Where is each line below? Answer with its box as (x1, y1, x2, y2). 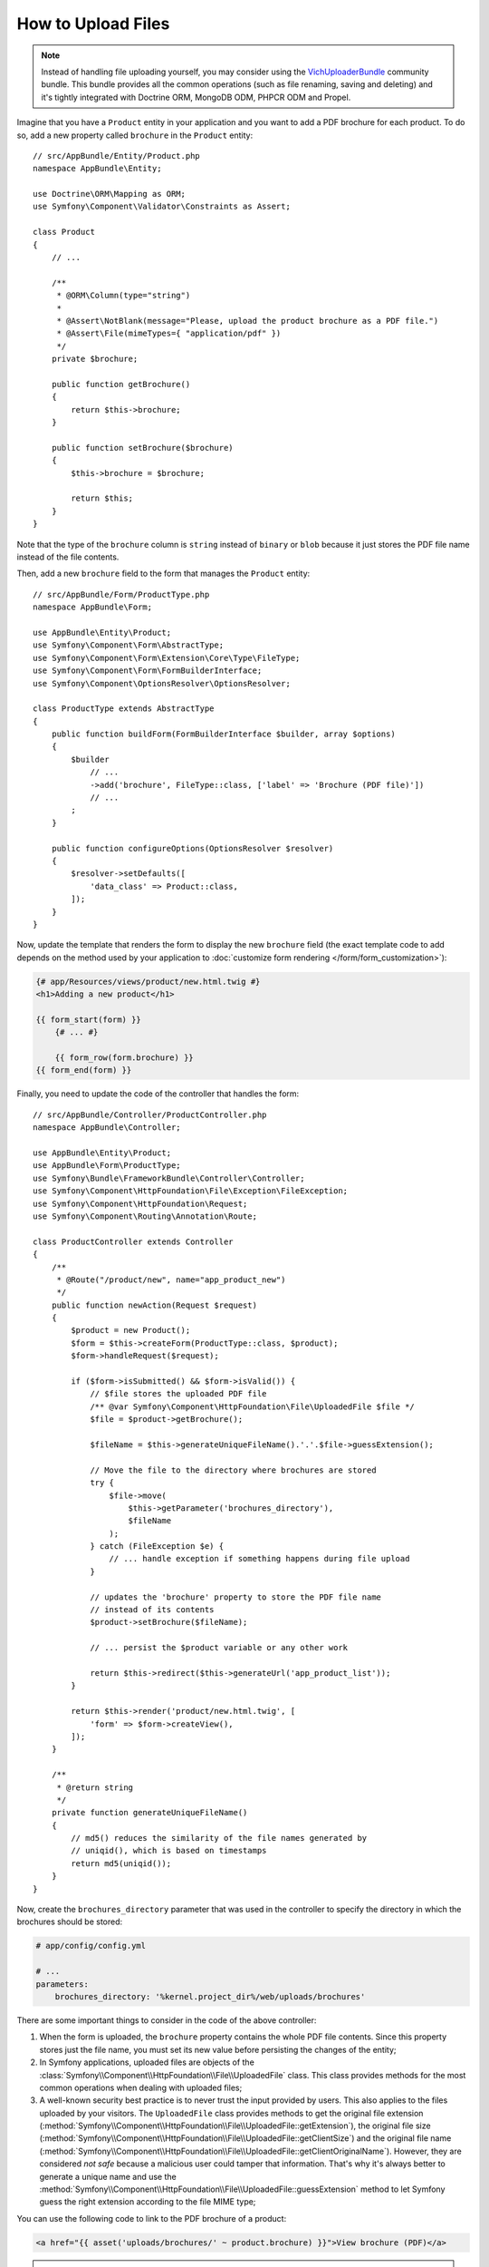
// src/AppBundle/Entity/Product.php (33, 151, 201, 161)
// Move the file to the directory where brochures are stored (90, 1464, 377, 1475)
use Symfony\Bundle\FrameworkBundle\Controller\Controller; (33, 1172, 305, 1183)
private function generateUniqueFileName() (51, 1807, 248, 1818)
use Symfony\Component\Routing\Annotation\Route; (33, 1211, 258, 1221)
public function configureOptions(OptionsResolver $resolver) (51, 843, 334, 853)
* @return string (56, 1782, 134, 1793)
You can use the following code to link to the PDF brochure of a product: (16, 2213, 287, 2223)
